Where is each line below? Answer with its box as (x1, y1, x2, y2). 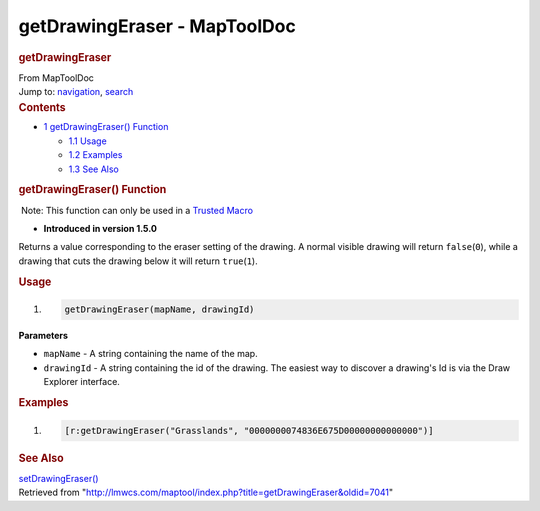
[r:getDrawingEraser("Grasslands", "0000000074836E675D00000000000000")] (64, 425, 434, 436)
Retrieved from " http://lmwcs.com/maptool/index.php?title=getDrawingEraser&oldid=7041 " (18, 486, 394, 499)
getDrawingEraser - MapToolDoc (18, 15, 297, 37)
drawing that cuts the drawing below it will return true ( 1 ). (18, 255, 259, 267)
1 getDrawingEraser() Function (43, 121, 169, 133)
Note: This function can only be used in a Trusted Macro (20, 204, 254, 216)
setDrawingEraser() (18, 472, 99, 484)
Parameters (18, 330, 69, 342)
